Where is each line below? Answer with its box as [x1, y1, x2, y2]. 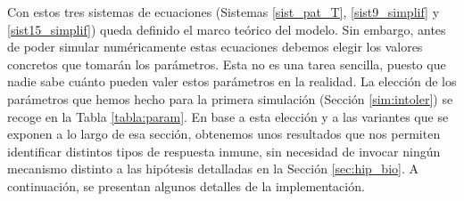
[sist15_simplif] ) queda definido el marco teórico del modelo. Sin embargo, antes [7, 20, 446, 38]
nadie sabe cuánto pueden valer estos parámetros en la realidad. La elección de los [7, 72, 457, 91]
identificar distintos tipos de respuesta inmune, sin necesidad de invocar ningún [7, 141, 441, 160]
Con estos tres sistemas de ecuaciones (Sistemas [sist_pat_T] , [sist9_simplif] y [7, 3, 440, 20]
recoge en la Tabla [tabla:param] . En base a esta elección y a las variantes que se [7, 107, 449, 125]
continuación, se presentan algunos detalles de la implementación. [7, 176, 365, 195]
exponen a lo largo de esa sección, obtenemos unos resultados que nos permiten [7, 125, 441, 143]
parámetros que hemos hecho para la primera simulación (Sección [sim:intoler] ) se [7, 89, 453, 108]
